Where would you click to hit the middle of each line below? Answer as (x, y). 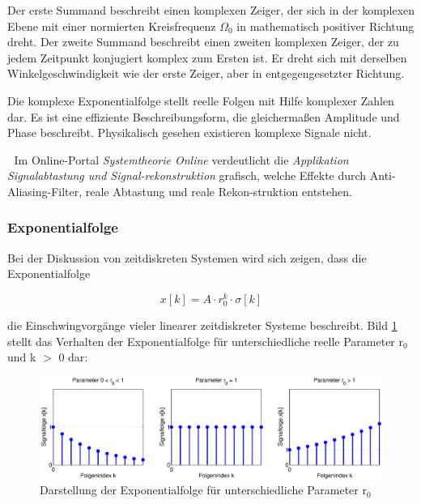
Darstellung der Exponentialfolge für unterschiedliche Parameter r (203, 490)
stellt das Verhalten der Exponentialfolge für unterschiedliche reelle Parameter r (206, 341)
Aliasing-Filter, (45, 191)
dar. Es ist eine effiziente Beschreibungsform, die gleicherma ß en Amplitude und (204, 116)
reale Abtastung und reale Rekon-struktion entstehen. (219, 191)
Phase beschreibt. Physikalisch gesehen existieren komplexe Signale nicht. (189, 132)
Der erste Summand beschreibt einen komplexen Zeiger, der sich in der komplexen (211, 10)
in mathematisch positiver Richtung (325, 26)
